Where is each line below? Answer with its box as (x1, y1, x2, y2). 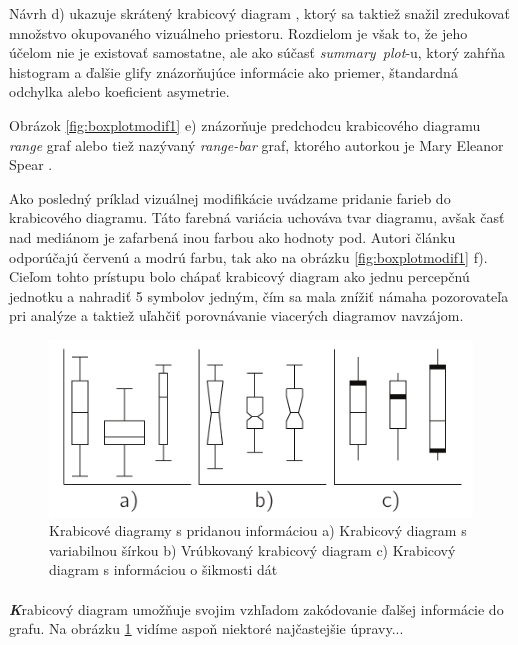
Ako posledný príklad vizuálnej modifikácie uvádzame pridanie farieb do (9, 187, 451, 208)
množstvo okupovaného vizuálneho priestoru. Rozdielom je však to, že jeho (9, 22, 468, 43)
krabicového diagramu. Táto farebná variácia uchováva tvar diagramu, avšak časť (9, 207, 505, 228)
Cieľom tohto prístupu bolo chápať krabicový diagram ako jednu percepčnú (9, 266, 470, 287)
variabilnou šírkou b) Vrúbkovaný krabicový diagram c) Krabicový (49, 539, 456, 560)
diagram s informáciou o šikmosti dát (49, 559, 278, 580)
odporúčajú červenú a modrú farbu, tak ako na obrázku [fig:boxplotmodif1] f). (9, 246, 488, 267)
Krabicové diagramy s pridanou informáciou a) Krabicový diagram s (49, 520, 467, 541)
